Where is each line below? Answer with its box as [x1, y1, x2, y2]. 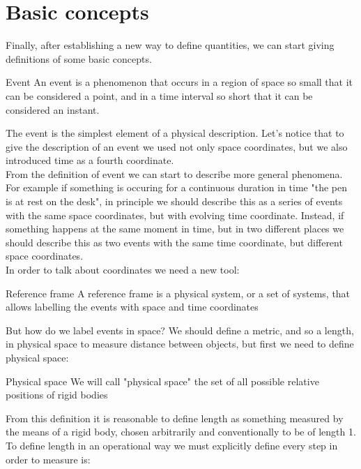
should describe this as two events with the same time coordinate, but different [6, 234, 343, 249]
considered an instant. [6, 102, 100, 117]
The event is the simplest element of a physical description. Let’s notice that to [6, 126, 344, 140]
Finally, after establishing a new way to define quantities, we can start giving [6, 38, 335, 52]
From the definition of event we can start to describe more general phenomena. [6, 166, 343, 181]
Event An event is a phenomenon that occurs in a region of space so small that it [6, 75, 353, 89]
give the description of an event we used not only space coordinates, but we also [6, 139, 348, 154]
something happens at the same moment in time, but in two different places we [6, 221, 344, 236]
